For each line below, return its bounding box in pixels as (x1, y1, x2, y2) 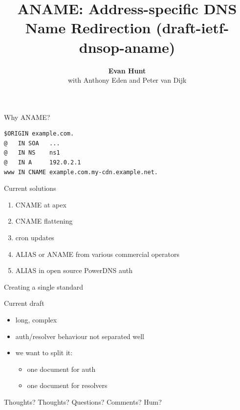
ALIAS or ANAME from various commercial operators (15, 249, 180, 259)
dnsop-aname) (79, 37, 175, 57)
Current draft (4, 298, 44, 308)
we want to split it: (15, 347, 73, 358)
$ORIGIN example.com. (4, 130, 74, 137)
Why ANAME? (4, 112, 50, 122)
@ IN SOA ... (4, 139, 60, 147)
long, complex (15, 315, 57, 324)
